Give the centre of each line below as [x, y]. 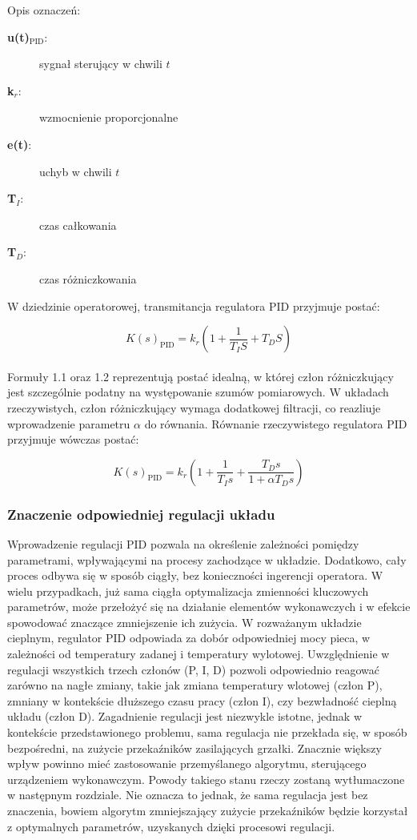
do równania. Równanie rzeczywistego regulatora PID [276, 423]
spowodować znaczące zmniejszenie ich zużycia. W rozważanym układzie [184, 622]
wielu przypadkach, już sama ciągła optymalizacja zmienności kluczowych [188, 591]
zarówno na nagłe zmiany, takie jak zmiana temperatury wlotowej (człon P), [195, 685]
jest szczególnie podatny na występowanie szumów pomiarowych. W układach [198, 392]
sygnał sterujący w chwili [101, 64]
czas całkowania [78, 225]
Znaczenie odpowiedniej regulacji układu [141, 514]
